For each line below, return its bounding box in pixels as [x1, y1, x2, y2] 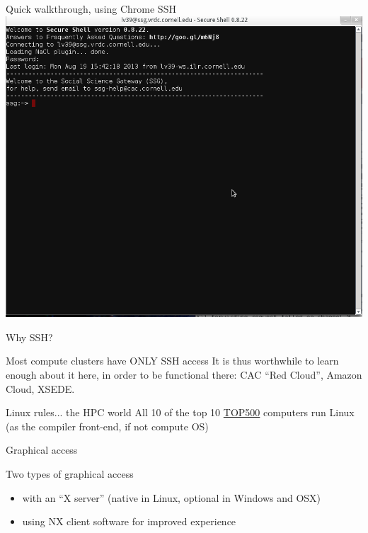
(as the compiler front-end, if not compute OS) [6, 418, 209, 433]
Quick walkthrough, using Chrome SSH [6, 1, 176, 16]
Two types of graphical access [6, 466, 134, 481]
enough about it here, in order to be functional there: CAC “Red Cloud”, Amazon [6, 367, 362, 382]
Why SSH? [6, 329, 53, 344]
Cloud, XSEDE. [6, 381, 75, 396]
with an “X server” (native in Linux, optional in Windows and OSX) [22, 490, 321, 505]
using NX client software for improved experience [22, 514, 236, 529]
